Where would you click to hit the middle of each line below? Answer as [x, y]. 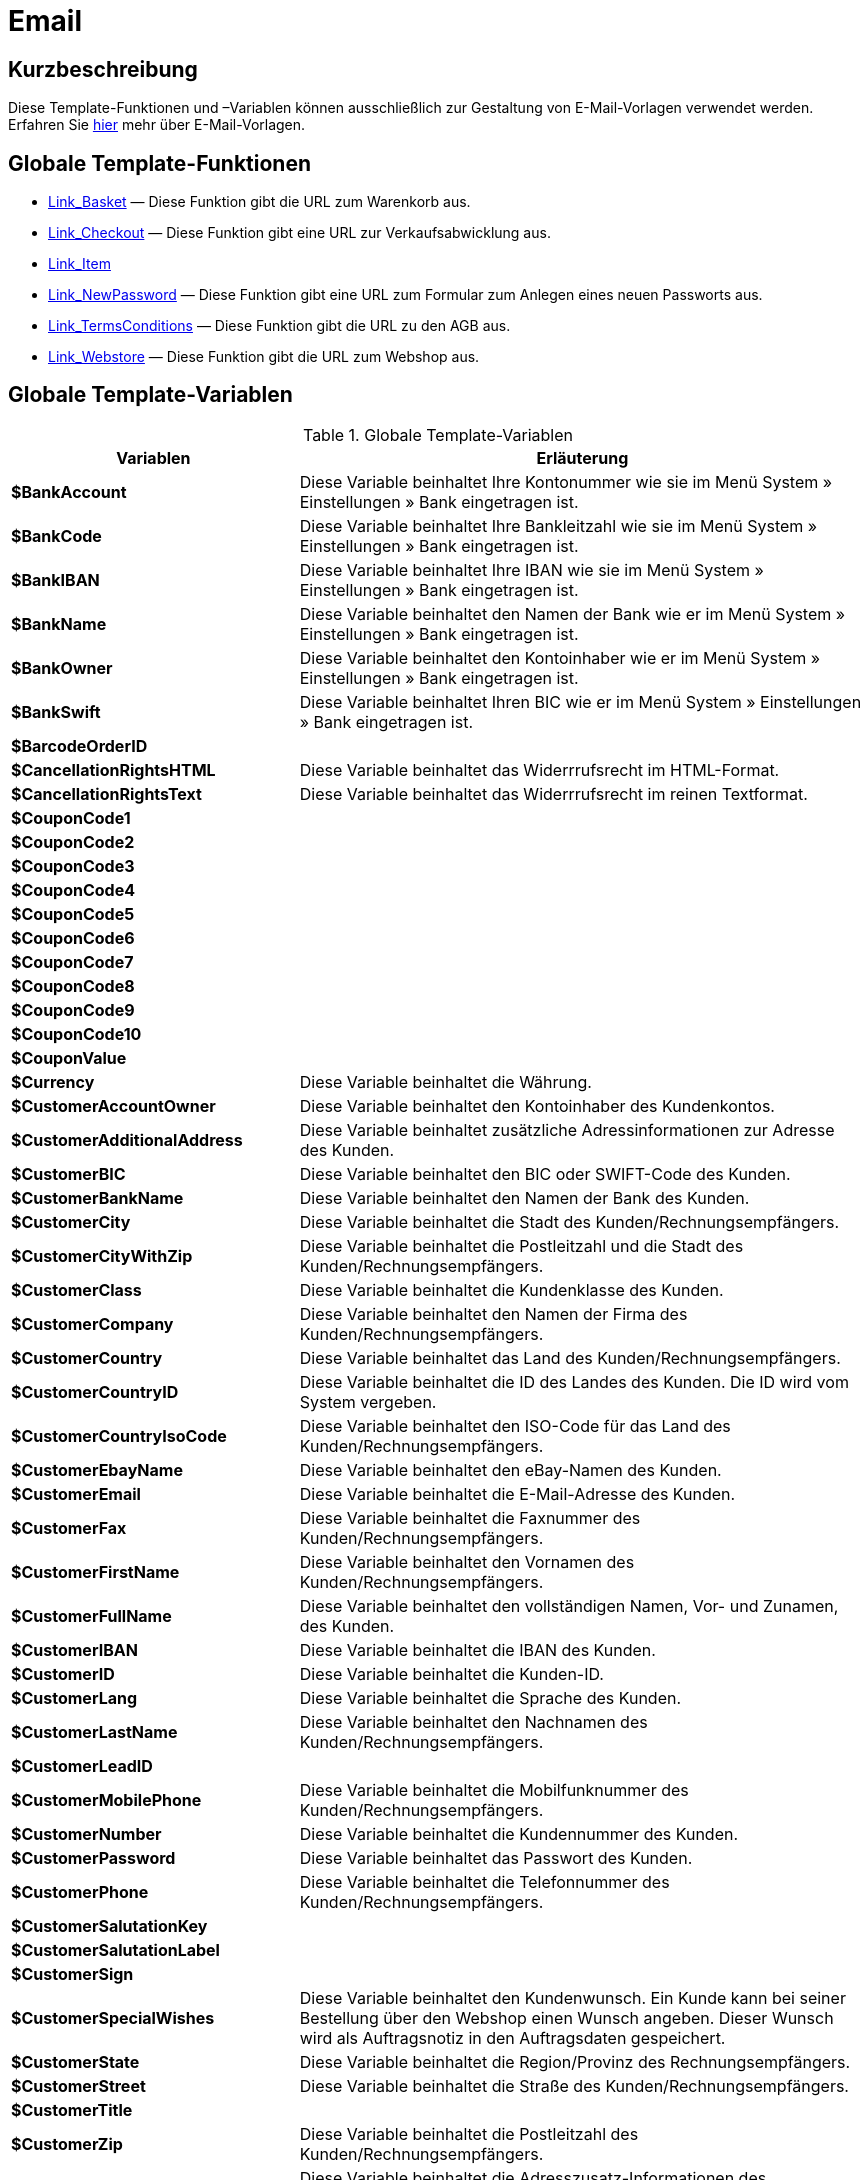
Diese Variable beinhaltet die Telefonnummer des [484, 1881]
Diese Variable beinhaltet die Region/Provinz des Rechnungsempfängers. [575, 2061]
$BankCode [56, 535]
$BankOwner [62, 667]
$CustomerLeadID [82, 1765]
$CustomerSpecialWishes [113, 2017]
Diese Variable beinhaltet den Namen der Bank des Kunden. [524, 1197]
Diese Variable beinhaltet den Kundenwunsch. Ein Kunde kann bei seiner [572, 1997]
